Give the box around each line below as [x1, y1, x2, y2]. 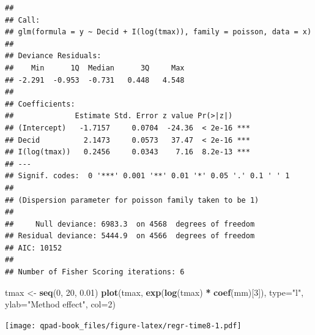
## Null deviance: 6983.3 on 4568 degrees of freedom [5, 219, 255, 228]
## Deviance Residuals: [5, 51, 102, 61]
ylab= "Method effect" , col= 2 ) [5, 298, 116, 311]
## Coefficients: [5, 99, 75, 108]
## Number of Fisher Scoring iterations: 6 [5, 268, 185, 277]
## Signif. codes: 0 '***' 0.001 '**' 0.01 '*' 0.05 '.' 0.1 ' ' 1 [5, 171, 290, 181]
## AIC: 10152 [5, 243, 62, 252]
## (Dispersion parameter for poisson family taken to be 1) [5, 195, 259, 205]
